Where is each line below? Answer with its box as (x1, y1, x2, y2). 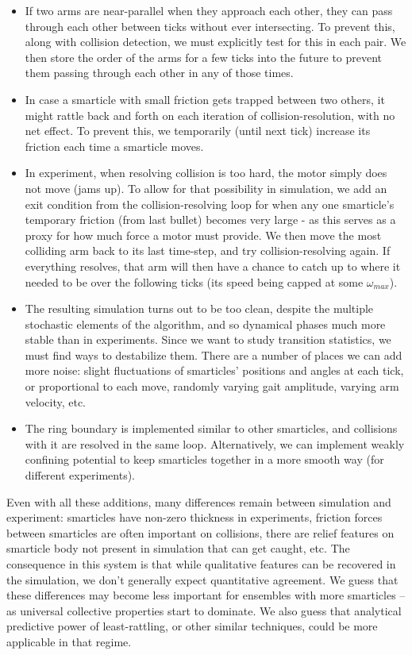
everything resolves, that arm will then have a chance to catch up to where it (25, 257, 401, 274)
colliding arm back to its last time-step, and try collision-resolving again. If (25, 242, 391, 259)
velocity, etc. (25, 393, 87, 410)
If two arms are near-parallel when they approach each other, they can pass (25, 2, 393, 18)
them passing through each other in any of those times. (25, 64, 294, 81)
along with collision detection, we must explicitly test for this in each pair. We (25, 33, 406, 50)
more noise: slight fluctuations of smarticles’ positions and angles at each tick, (25, 362, 404, 379)
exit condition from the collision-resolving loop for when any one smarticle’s (25, 195, 395, 212)
